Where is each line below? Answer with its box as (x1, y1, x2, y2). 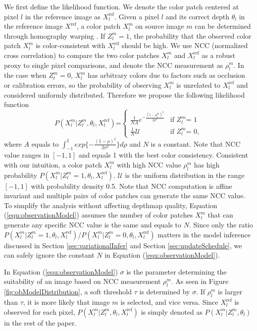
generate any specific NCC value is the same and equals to (4, 220, 182, 230)
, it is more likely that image (23, 297, 110, 307)
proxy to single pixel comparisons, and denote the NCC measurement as (4, 59, 223, 70)
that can (207, 210, 233, 220)
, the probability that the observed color (129, 30, 252, 41)
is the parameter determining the (126, 266, 227, 276)
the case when (4, 70, 47, 80)
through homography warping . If (4, 30, 105, 41)
